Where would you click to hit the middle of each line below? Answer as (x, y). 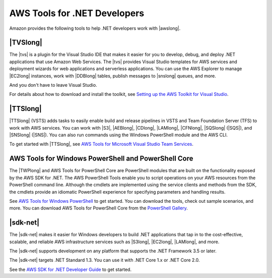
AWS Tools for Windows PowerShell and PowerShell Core (101, 159)
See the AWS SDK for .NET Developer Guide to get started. (71, 269)
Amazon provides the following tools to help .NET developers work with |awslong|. (95, 28)
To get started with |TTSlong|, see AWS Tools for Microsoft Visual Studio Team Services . (101, 144)
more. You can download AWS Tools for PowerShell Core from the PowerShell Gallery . (99, 208)
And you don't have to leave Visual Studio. (53, 85)
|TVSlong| (26, 43)
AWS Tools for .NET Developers (77, 13)
